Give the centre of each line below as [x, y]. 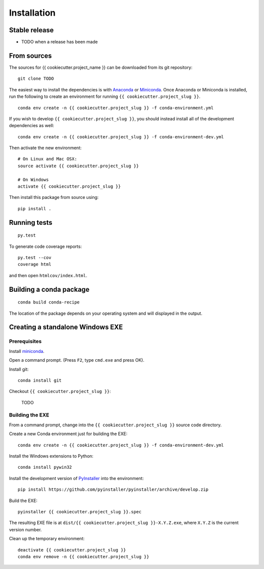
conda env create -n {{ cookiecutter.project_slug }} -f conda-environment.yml [116, 108]
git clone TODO [36, 79]
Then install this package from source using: [54, 197]
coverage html [34, 264]
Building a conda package [49, 289]
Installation [32, 13]
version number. [25, 529]
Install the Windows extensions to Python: [51, 456]
